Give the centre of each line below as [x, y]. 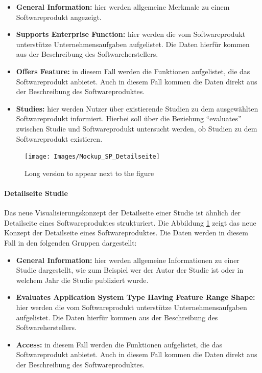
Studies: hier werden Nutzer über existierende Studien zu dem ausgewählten [137, 108]
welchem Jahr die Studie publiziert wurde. [82, 280]
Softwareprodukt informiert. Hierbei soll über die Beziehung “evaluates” [129, 118]
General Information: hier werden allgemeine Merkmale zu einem [123, 7]
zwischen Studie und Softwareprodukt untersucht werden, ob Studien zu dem [137, 128]
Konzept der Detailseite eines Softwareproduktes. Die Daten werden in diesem [126, 233]
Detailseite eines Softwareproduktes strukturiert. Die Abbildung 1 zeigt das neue [130, 222]
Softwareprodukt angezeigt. [59, 17]
